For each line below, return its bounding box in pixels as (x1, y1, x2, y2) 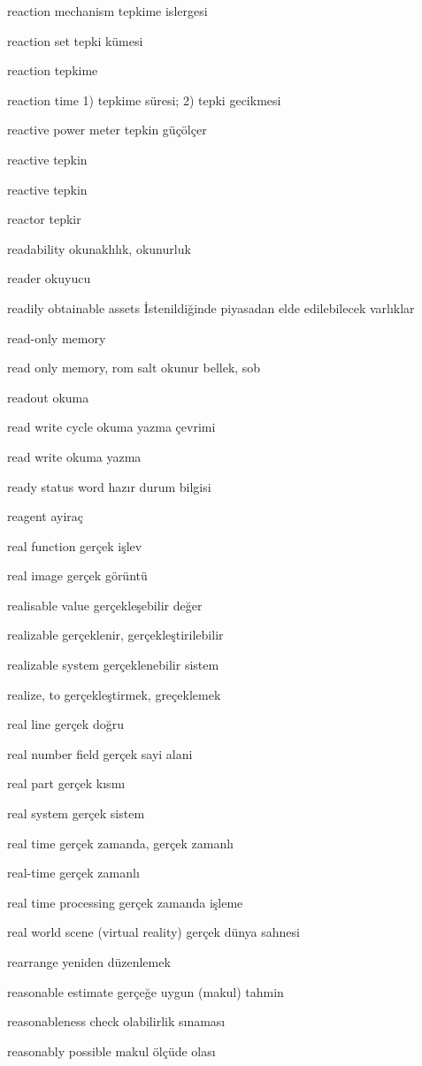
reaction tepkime (7, 61, 98, 80)
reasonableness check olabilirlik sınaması (7, 1012, 226, 1031)
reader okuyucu (7, 269, 91, 288)
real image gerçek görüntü (7, 566, 148, 585)
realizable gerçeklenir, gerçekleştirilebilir (7, 625, 224, 644)
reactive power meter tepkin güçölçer (7, 120, 207, 139)
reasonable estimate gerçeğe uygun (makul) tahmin (7, 982, 284, 1001)
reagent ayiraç (7, 507, 84, 525)
